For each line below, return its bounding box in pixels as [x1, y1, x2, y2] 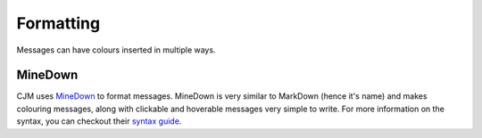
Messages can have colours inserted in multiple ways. [16, 45, 216, 55]
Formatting [16, 13, 101, 33]
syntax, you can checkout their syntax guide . [16, 116, 182, 126]
